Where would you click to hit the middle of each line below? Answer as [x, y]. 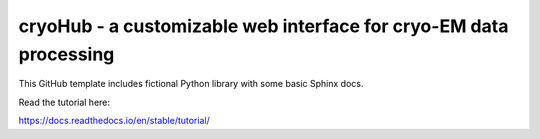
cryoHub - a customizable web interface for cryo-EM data [263, 26]
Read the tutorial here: [64, 102]
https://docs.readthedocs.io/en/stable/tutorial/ [114, 121]
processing [66, 54]
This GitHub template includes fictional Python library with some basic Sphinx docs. [191, 84]
